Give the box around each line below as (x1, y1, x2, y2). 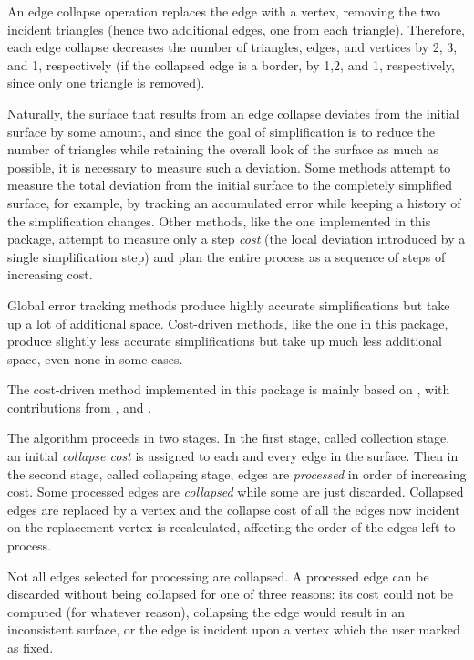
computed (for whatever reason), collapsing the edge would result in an (7, 602, 405, 621)
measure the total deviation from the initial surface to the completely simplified (7, 175, 453, 194)
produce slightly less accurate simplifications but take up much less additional (7, 331, 443, 351)
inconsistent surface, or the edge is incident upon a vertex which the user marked (7, 620, 460, 639)
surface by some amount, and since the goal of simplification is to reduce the (7, 121, 436, 141)
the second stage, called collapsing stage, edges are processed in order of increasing (7, 464, 467, 483)
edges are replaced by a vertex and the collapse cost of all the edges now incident (7, 499, 460, 519)
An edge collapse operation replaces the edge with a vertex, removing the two (7, 2, 441, 20)
